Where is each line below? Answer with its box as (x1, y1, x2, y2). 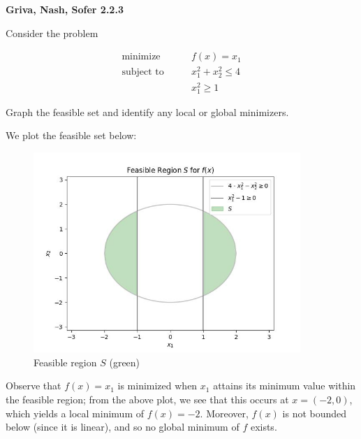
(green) (109, 354, 140, 369)
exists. (250, 419, 277, 434)
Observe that (6, 378, 61, 393)
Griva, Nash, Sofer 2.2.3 (6, 2, 124, 16)
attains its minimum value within (213, 378, 356, 393)
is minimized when (117, 378, 198, 393)
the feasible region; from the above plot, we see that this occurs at (6, 391, 289, 406)
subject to (121, 67, 164, 78)
